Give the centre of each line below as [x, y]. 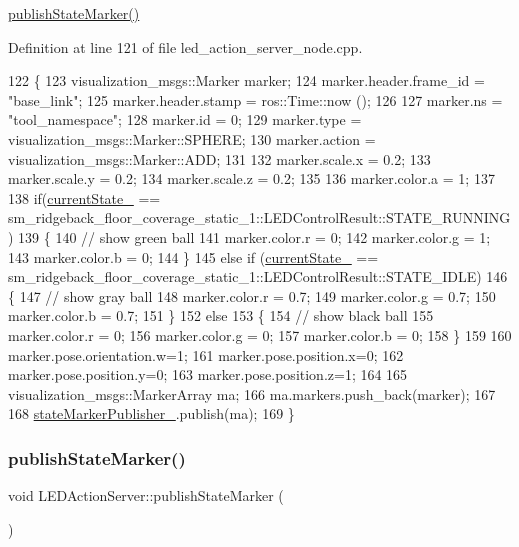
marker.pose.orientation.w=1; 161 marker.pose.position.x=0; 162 [206, 354]
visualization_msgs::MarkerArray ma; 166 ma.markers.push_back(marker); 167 [252, 393]
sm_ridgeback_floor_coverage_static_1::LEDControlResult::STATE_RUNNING [259, 217]
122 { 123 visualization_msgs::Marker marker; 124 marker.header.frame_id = [246, 80]
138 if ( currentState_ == [84, 197]
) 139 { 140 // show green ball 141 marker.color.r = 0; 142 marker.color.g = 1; [249, 236]
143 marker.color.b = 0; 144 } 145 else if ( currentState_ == [193, 256]
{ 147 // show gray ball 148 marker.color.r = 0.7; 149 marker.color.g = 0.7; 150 [252, 295]
